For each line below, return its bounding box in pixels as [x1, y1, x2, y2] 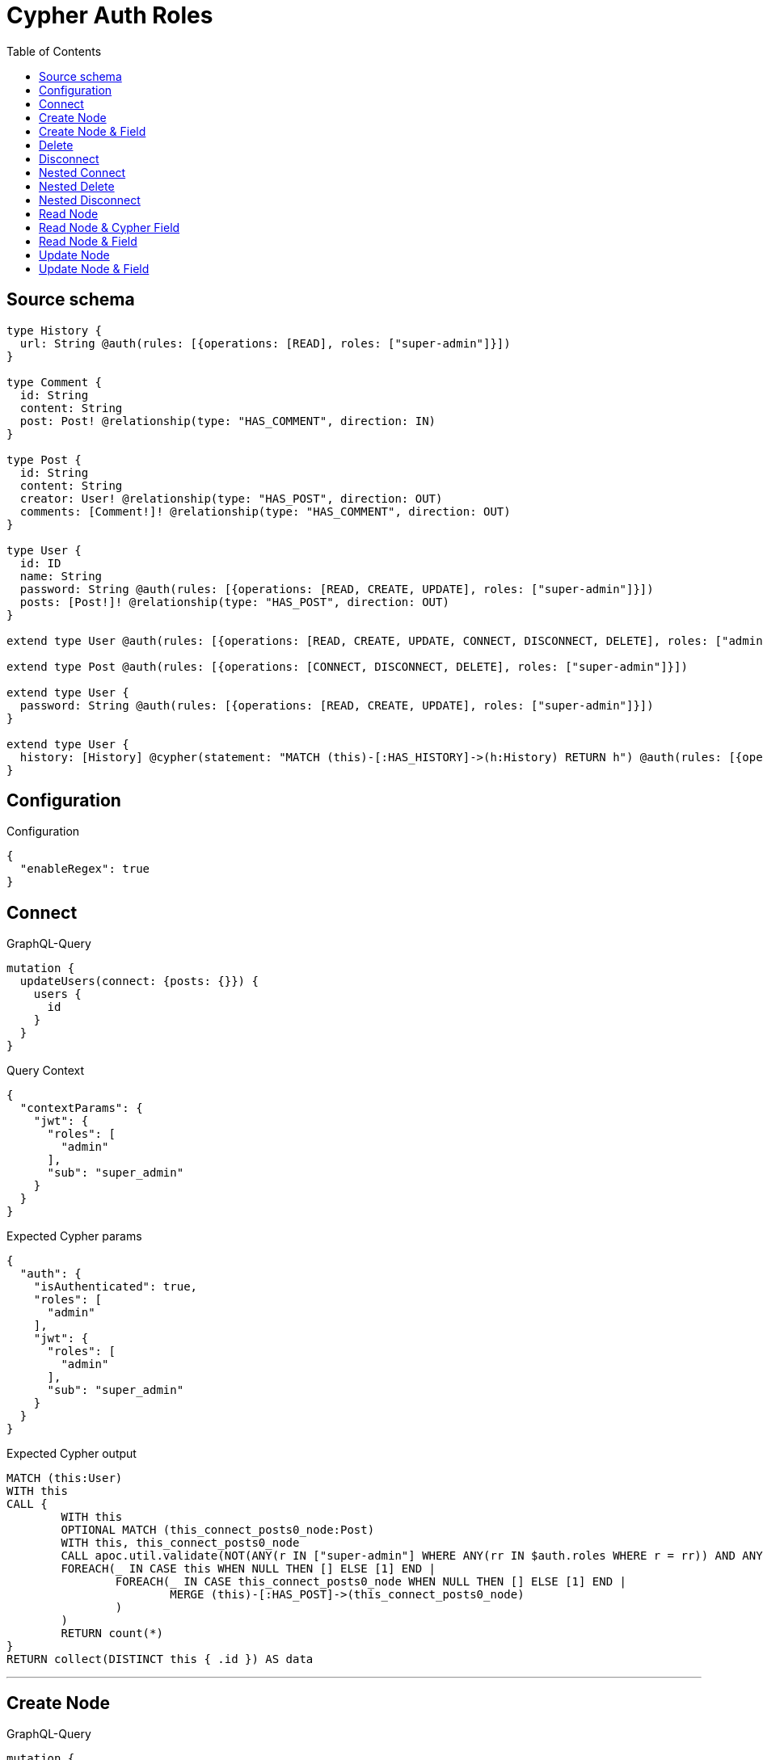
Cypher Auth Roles [6, 2, 213, 29]
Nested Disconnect [39, 192, 141, 207]
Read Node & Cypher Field [39, 220, 180, 234]
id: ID [19, 556, 61, 570]
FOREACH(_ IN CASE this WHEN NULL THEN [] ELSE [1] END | [61, 1562, 436, 1576]
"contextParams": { [19, 1101, 143, 1115]
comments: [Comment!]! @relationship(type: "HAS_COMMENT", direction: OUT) [19, 504, 511, 518]
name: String [19, 569, 103, 583]
